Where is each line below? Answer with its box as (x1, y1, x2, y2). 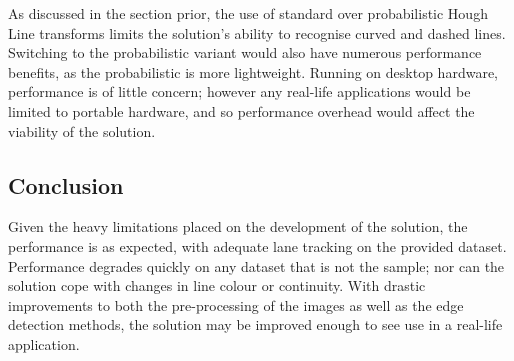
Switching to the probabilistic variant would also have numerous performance (8, 42, 482, 63)
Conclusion (8, 169, 124, 200)
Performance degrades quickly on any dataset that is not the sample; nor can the (8, 255, 505, 276)
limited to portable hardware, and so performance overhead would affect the (8, 100, 475, 121)
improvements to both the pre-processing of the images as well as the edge (8, 294, 464, 315)
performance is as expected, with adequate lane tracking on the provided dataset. (8, 235, 507, 256)
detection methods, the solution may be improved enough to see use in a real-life (8, 314, 503, 335)
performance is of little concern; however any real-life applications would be (8, 81, 471, 102)
